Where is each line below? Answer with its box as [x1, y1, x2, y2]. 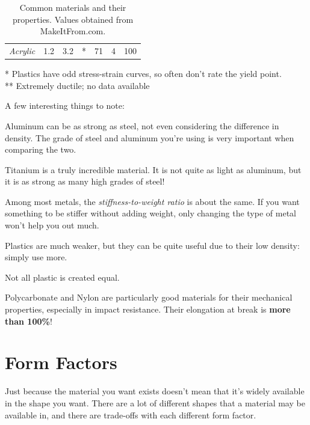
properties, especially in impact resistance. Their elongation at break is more [5, 303, 291, 316]
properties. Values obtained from [12, 13, 134, 25]
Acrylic [9, 44, 36, 57]
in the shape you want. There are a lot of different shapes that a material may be [5, 396, 305, 409]
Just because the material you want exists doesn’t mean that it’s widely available [5, 385, 305, 397]
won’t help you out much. [5, 219, 99, 231]
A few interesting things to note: [5, 99, 125, 112]
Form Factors [5, 350, 117, 375]
